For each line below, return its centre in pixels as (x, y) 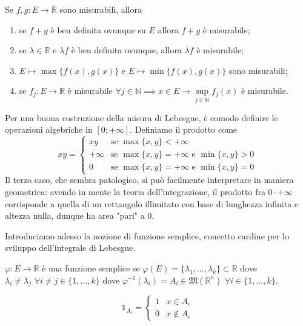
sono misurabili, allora (101, 9)
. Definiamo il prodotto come (184, 129)
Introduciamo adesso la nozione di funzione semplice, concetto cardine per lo (147, 235)
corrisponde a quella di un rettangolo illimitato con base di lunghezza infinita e (152, 203)
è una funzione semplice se (91, 268)
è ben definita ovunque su (98, 29)
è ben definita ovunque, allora (126, 50)
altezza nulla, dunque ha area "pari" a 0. (80, 215)
